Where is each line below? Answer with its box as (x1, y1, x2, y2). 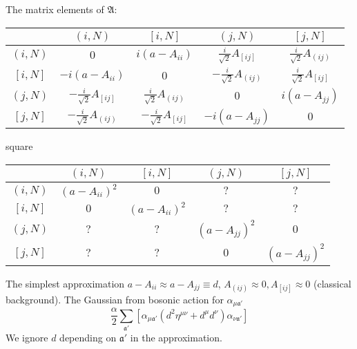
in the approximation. (130, 330, 222, 344)
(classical (313, 276, 351, 290)
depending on (59, 330, 117, 344)
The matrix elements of (6, 2, 104, 16)
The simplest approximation (6, 276, 125, 290)
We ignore (6, 330, 48, 344)
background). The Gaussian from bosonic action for (6, 292, 224, 306)
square (6, 138, 33, 153)
